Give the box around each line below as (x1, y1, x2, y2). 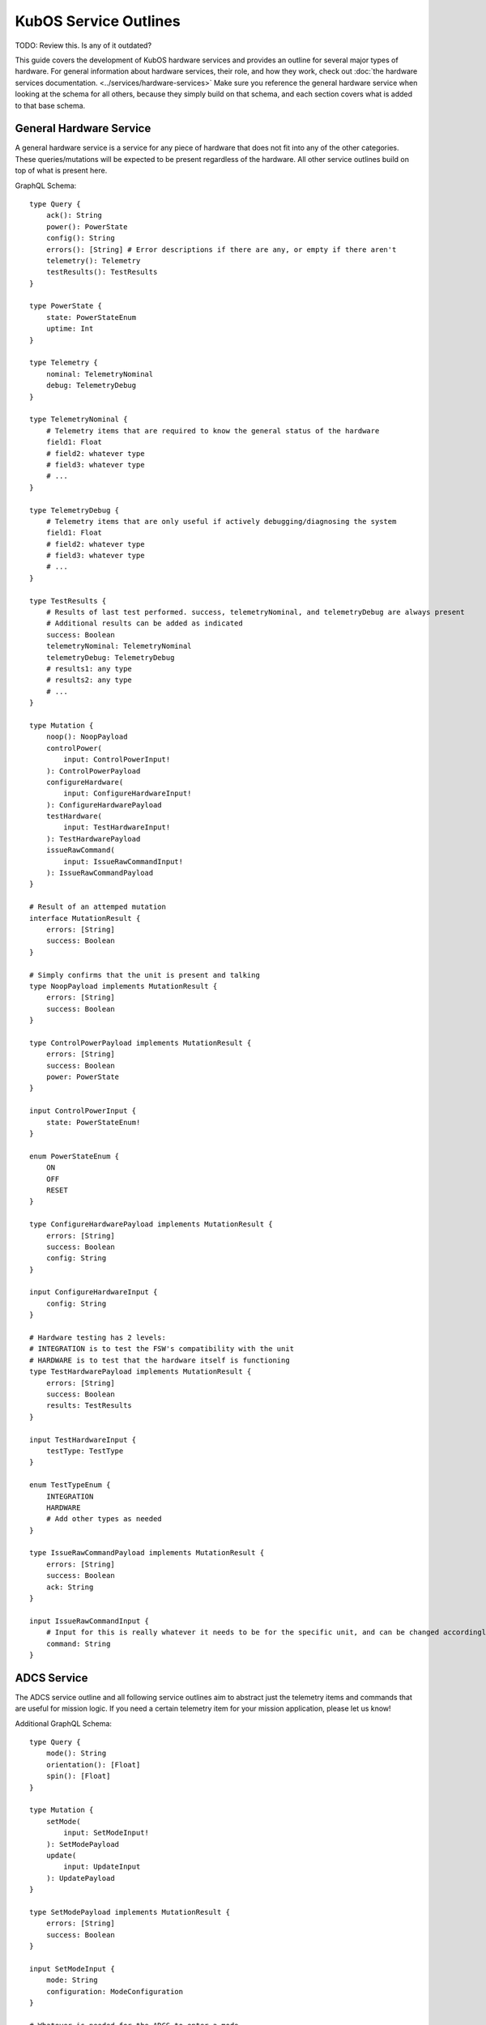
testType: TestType (45, 1446, 124, 1456)
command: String (45, 1639, 111, 1648)
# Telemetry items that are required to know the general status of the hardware (45, 426, 380, 435)
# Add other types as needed (45, 1515, 162, 1524)
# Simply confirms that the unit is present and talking (29, 970, 261, 979)
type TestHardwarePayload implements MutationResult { (29, 1367, 252, 1376)
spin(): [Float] (45, 1771, 111, 1781)
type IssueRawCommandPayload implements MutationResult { (29, 1548, 265, 1558)
